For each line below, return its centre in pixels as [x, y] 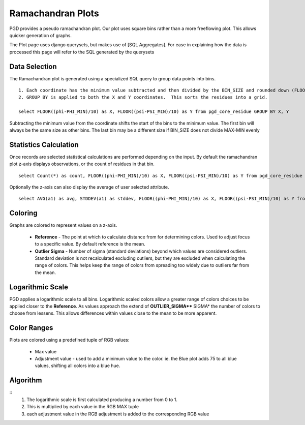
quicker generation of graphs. [41, 35]
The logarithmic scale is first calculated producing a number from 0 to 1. [102, 400]
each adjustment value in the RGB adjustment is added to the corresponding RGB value [118, 414]
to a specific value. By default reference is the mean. [90, 244]
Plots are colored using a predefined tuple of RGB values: [69, 340]
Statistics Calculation [44, 145]
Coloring [23, 213]
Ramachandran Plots [54, 13]
